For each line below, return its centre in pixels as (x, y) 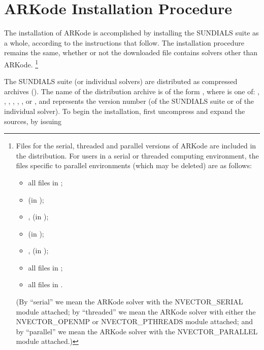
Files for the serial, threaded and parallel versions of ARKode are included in (136, 146)
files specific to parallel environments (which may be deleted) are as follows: (134, 165)
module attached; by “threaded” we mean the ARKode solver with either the (136, 311)
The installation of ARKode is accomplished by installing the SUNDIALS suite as (131, 33)
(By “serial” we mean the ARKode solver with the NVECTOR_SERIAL (129, 302)
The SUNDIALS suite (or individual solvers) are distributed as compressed (121, 81)
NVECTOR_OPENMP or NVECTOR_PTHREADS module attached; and (134, 321)
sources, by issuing (33, 121)
